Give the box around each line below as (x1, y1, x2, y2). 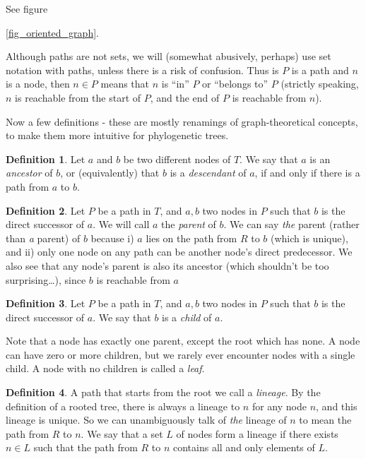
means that (100, 76, 150, 91)
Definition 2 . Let (6, 203, 85, 217)
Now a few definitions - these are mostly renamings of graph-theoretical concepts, (6, 114, 358, 129)
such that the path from (33, 440, 138, 455)
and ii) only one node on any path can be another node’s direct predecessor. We (6, 244, 353, 259)
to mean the (299, 412, 352, 427)
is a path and (291, 62, 349, 77)
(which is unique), (271, 230, 348, 245)
